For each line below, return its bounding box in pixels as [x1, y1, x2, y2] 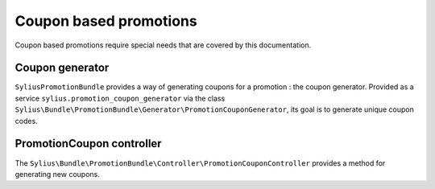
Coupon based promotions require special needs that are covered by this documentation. [14, 40, 312, 50]
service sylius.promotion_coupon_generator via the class [14, 93, 226, 103]
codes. [14, 116, 38, 125]
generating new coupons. [14, 169, 100, 179]
